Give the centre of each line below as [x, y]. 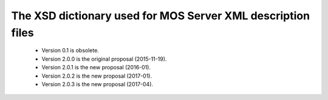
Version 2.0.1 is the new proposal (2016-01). [96, 67]
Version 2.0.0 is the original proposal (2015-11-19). [104, 59]
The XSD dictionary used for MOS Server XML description [160, 16]
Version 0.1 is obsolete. [70, 51]
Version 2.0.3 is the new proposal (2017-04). [97, 84]
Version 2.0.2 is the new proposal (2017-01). [97, 76]
